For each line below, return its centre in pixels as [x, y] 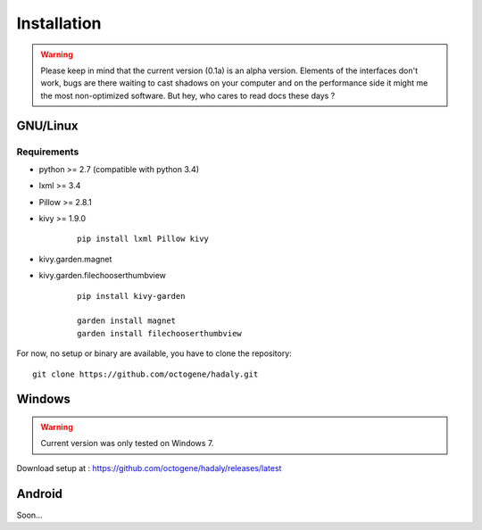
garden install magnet [127, 321]
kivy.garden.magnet [75, 259]
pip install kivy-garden [131, 296]
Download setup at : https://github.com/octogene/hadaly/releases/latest [149, 468]
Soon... [30, 515]
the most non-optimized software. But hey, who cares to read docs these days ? [188, 95]
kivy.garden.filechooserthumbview [103, 276]
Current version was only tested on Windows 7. [127, 443]
